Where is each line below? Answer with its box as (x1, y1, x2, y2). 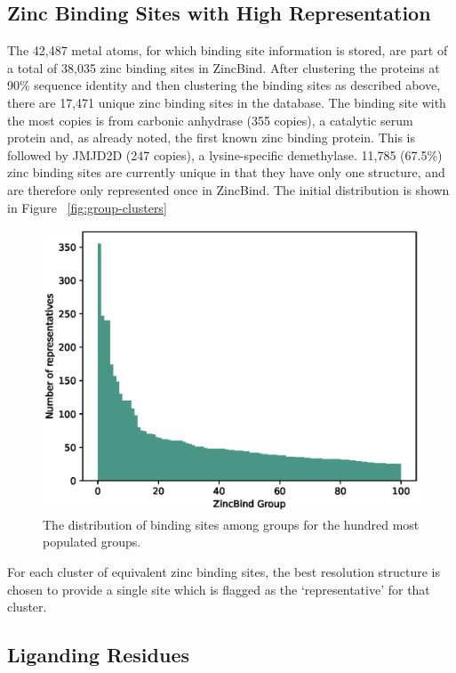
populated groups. (43, 532, 141, 551)
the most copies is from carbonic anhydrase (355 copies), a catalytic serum (7, 110, 413, 129)
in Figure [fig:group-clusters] (7, 198, 167, 216)
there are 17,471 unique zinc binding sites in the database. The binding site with (7, 93, 446, 111)
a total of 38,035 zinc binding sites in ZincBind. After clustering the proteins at (7, 58, 440, 77)
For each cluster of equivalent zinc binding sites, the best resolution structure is (7, 562, 441, 580)
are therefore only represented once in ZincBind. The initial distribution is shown (7, 180, 450, 199)
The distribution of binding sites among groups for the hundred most (43, 515, 420, 533)
